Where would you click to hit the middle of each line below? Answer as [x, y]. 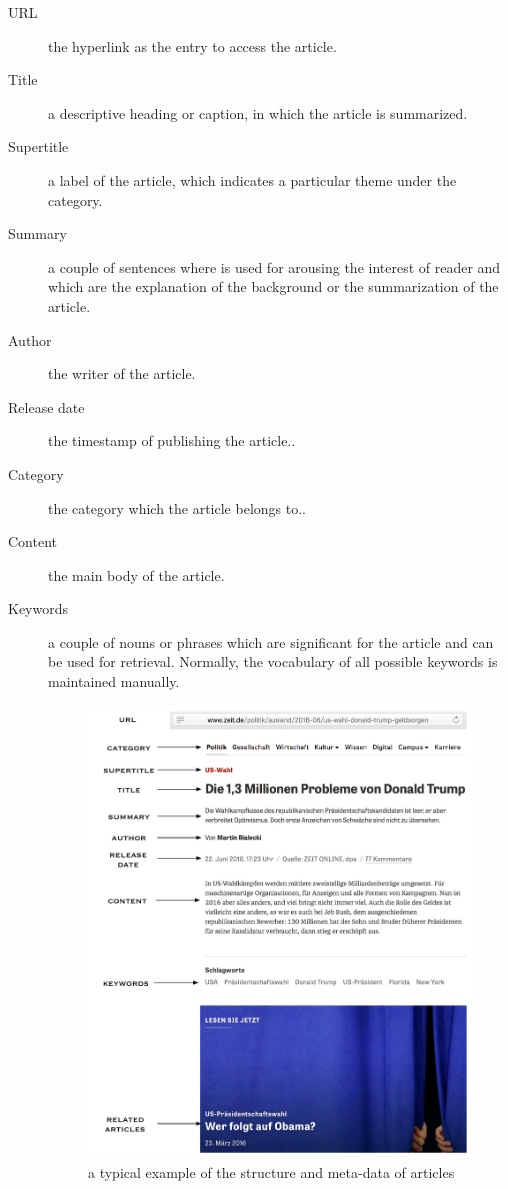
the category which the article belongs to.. [177, 507]
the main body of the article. [136, 574]
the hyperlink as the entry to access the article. [192, 45]
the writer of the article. [122, 373]
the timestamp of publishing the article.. [172, 440]
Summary [37, 233]
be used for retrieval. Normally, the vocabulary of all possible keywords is [273, 661]
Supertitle [38, 146]
